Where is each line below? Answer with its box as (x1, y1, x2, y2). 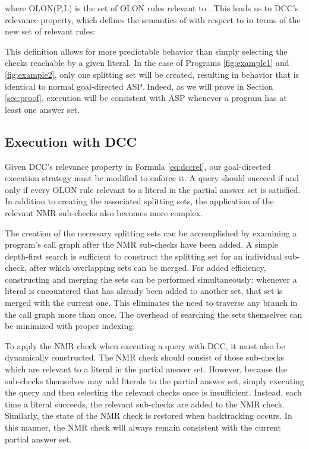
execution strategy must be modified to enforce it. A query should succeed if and (5, 172, 299, 184)
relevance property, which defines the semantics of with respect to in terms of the (5, 13, 301, 26)
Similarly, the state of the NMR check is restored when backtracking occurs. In (5, 409, 292, 422)
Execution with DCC (5, 132, 137, 150)
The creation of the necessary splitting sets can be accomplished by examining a (5, 226, 297, 239)
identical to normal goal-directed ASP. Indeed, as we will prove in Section (5, 80, 273, 92)
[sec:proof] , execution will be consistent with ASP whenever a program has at (5, 91, 287, 104)
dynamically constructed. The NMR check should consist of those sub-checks (5, 351, 285, 363)
